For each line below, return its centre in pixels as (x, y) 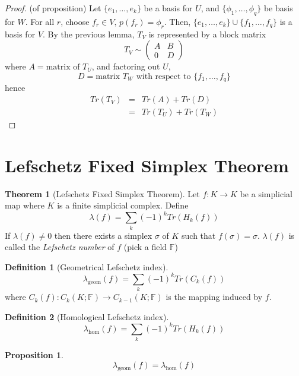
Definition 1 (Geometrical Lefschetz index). (87, 266)
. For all (40, 21)
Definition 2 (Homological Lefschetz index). (87, 316)
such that (199, 235)
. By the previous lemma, (88, 34)
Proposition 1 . (34, 355)
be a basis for (168, 8)
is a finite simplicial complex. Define (123, 205)
